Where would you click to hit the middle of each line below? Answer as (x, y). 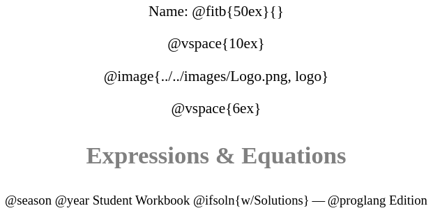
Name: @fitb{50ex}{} (216, 11)
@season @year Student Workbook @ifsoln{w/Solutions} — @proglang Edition (216, 200)
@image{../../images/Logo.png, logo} (216, 76)
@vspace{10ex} (216, 44)
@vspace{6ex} (216, 108)
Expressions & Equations (216, 155)
